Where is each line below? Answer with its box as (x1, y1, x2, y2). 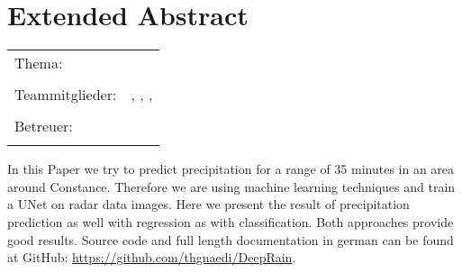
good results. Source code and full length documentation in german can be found (7, 230, 454, 249)
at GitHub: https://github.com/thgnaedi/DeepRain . (7, 248, 296, 267)
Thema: (14, 52, 63, 74)
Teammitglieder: (14, 84, 117, 105)
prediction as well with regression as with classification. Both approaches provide (7, 212, 454, 231)
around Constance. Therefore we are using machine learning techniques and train (7, 177, 456, 196)
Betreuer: (14, 115, 73, 137)
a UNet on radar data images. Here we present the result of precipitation (7, 195, 410, 214)
